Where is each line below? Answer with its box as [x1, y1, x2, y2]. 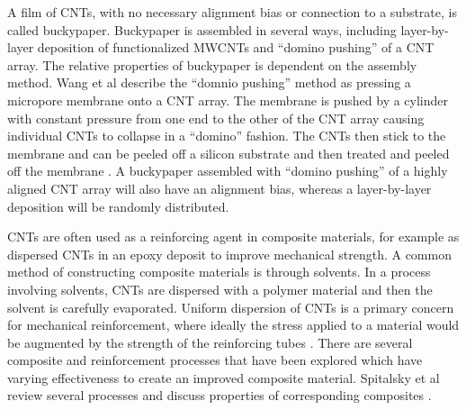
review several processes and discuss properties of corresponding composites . [7, 386, 432, 405]
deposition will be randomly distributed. [7, 196, 229, 215]
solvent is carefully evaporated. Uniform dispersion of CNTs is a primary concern [7, 297, 454, 316]
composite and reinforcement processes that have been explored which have [7, 351, 423, 369]
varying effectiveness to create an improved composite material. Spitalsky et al [7, 368, 440, 387]
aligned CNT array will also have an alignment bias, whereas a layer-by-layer [7, 178, 432, 197]
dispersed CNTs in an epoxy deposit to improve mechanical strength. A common [7, 244, 452, 263]
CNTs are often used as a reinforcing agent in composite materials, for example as [7, 227, 460, 246]
